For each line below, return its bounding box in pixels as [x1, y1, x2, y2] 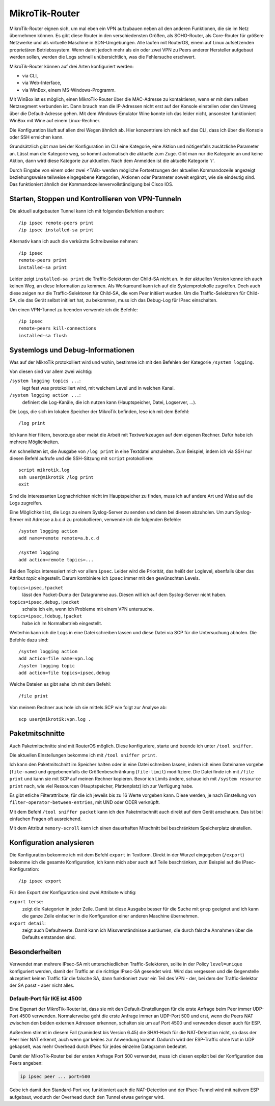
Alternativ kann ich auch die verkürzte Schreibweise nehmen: [9, 238, 139, 245]
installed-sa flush [18, 333, 67, 338]
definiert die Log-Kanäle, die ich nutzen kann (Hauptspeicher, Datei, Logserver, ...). [22, 399, 197, 405]
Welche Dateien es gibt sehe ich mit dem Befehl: [9, 681, 112, 687]
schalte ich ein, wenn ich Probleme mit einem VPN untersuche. [22, 606, 154, 612]
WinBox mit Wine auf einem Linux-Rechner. [9, 118, 101, 124]
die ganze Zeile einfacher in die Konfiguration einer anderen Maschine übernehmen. [22, 913, 199, 919]
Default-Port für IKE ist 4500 [9, 995, 82, 1002]
